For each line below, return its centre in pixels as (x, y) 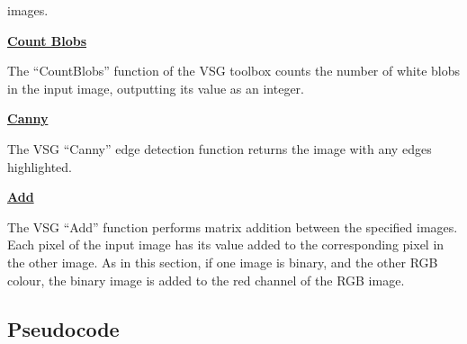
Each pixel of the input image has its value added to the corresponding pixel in (226, 244)
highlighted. (40, 166)
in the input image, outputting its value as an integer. (156, 88)
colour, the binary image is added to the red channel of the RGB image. (206, 280)
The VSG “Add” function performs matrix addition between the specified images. (233, 226)
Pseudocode (63, 328)
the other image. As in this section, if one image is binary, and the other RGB (223, 262)
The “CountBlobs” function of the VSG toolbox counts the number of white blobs (234, 71)
